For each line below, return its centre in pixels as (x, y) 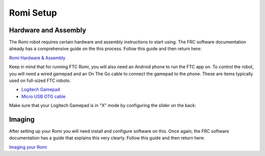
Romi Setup (33, 13)
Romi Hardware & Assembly (37, 58)
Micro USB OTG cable (43, 96)
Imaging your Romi (28, 147)
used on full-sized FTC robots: (40, 80)
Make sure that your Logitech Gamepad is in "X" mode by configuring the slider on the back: (103, 105)
